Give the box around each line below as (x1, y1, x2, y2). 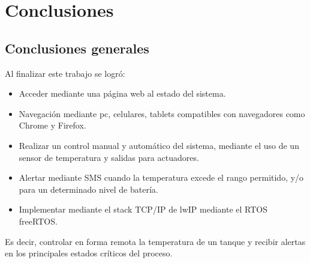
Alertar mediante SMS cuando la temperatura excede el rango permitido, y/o (19, 171, 304, 184)
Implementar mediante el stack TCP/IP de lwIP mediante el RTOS (19, 203, 268, 216)
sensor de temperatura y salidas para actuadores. (19, 151, 199, 163)
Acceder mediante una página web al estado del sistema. (19, 87, 226, 100)
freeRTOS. (19, 214, 58, 227)
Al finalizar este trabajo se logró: (5, 67, 125, 79)
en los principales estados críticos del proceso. (5, 247, 173, 259)
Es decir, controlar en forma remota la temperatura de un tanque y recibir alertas (5, 235, 306, 247)
